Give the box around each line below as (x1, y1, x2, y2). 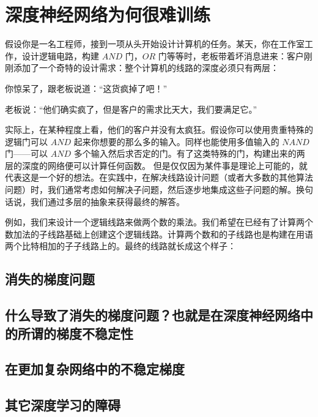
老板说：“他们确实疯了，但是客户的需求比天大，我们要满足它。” (5, 102, 257, 115)
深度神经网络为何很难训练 (5, 2, 211, 27)
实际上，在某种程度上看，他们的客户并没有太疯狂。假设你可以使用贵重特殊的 (5, 123, 313, 136)
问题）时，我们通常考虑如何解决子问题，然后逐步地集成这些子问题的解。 (5, 183, 296, 196)
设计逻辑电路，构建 (21, 49, 99, 62)
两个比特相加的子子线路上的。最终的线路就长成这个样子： (5, 239, 236, 252)
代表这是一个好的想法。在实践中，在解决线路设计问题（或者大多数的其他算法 (5, 171, 313, 184)
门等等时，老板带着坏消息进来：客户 (158, 49, 304, 62)
